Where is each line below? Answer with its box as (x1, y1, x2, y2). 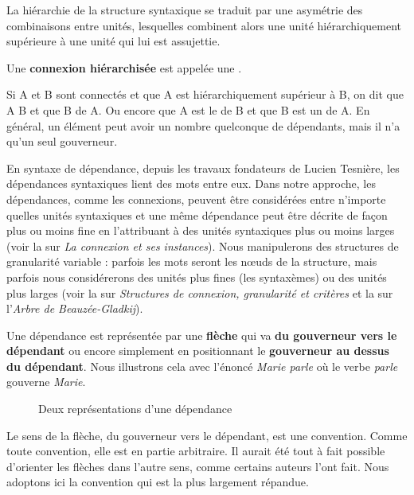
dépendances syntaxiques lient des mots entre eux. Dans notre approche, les (6, 175, 376, 192)
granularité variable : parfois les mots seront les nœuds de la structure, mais (6, 253, 377, 270)
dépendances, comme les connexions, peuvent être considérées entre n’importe (6, 190, 386, 207)
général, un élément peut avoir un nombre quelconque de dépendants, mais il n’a (6, 117, 400, 134)
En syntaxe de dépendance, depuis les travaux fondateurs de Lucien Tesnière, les (6, 159, 400, 176)
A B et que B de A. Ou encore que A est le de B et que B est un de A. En (6, 101, 370, 118)
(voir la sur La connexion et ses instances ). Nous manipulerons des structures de (6, 237, 399, 254)
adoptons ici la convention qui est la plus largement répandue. (6, 474, 309, 490)
